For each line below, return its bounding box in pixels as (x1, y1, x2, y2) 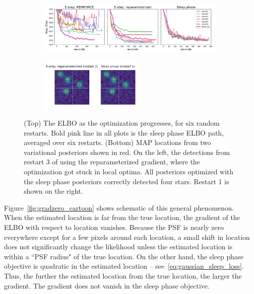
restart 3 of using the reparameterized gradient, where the (24, 156, 200, 167)
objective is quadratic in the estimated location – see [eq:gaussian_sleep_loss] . (4, 261, 244, 271)
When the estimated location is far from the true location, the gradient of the (4, 212, 240, 222)
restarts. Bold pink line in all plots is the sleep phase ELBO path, (24, 127, 224, 138)
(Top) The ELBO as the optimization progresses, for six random (24, 118, 220, 128)
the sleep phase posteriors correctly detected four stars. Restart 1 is (24, 176, 229, 186)
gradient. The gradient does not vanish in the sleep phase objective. (4, 280, 210, 291)
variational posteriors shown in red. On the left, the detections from (24, 147, 230, 157)
